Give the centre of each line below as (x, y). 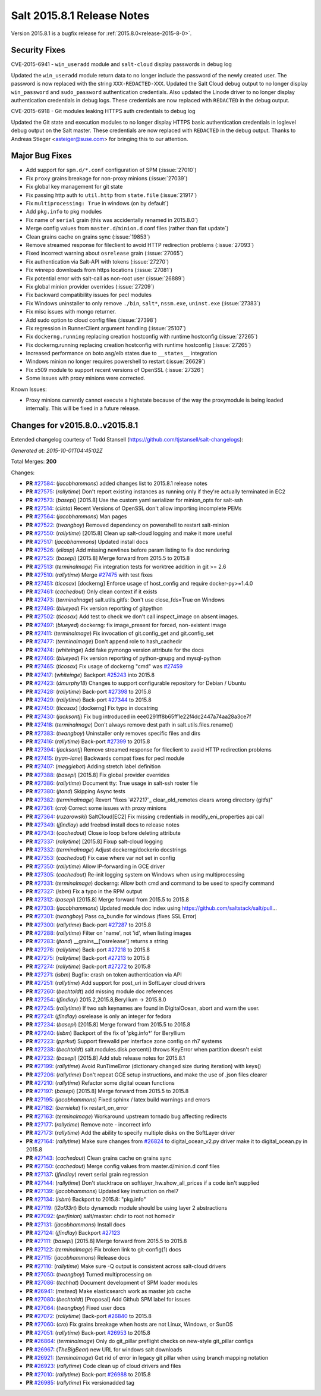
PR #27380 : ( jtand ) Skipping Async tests (76, 791)
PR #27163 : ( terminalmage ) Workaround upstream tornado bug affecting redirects (126, 1116)
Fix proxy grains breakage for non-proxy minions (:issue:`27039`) (107, 178)
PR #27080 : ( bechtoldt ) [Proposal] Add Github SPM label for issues (108, 1300)
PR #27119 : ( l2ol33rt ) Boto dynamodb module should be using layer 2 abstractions (127, 1207)
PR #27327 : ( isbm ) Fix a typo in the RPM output (84, 891)
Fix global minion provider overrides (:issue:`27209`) (90, 286)
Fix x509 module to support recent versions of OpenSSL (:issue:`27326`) (115, 370)
